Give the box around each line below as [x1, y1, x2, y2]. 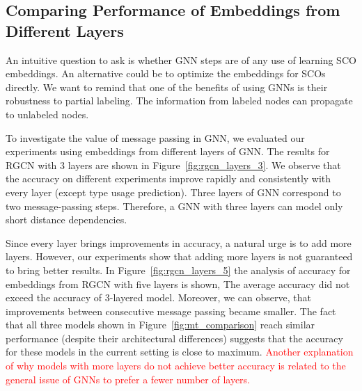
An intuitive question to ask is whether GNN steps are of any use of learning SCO [6, 52, 356, 67]
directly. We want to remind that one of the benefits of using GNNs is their [6, 79, 328, 94]
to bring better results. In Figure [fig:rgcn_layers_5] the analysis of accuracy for [6, 262, 351, 277]
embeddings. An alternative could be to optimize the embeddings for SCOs [6, 66, 326, 81]
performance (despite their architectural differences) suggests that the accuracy [6, 330, 343, 345]
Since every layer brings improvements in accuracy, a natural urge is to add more [6, 235, 352, 250]
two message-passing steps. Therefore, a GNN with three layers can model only [6, 198, 343, 213]
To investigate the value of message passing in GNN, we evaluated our [6, 130, 305, 145]
